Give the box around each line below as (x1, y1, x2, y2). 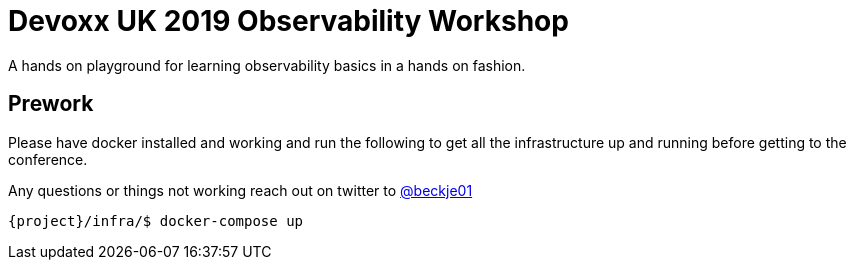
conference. (8, 150, 88, 168)
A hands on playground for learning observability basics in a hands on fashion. (8, 56, 526, 74)
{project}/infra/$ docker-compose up (8, 212, 304, 229)
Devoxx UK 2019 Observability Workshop (8, 4, 569, 38)
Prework (8, 91, 94, 117)
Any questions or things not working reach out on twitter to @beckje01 (8, 181, 473, 199)
